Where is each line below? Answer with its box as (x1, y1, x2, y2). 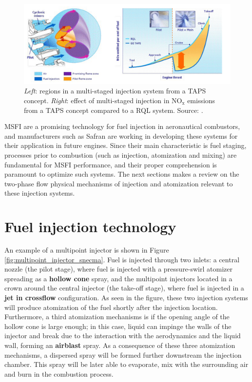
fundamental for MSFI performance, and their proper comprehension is (4, 159, 217, 169)
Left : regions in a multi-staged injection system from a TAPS (24, 86, 206, 96)
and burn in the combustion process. (4, 368, 114, 379)
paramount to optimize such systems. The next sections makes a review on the (4, 169, 239, 179)
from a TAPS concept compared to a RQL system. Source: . (24, 105, 203, 115)
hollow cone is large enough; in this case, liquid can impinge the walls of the (4, 321, 232, 331)
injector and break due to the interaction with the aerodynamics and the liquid (4, 330, 241, 341)
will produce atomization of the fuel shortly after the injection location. (4, 302, 218, 312)
